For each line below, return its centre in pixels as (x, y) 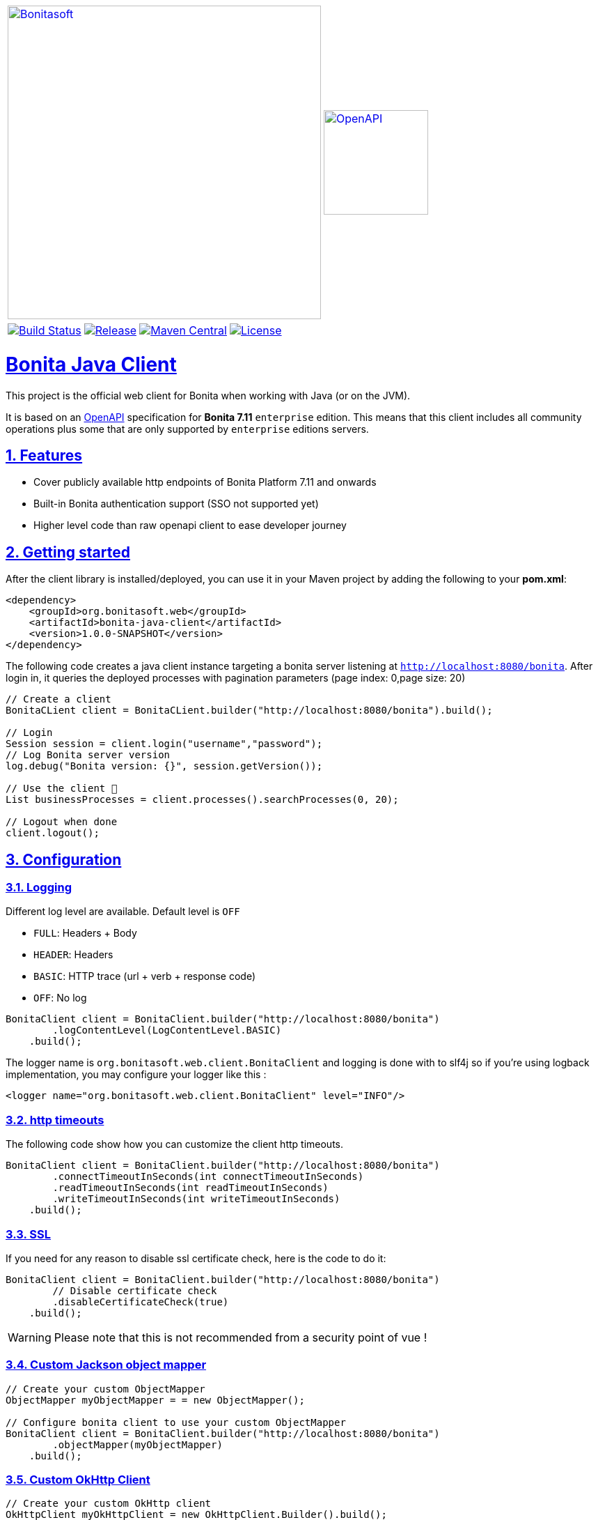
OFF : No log (60, 998)
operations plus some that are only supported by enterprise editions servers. (187, 429)
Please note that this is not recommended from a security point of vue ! (241, 1337)
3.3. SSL (29, 1234)
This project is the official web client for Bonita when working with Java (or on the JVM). (208, 395)
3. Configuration (64, 859)
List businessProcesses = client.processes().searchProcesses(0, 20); (202, 800)
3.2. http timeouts (55, 1120)
